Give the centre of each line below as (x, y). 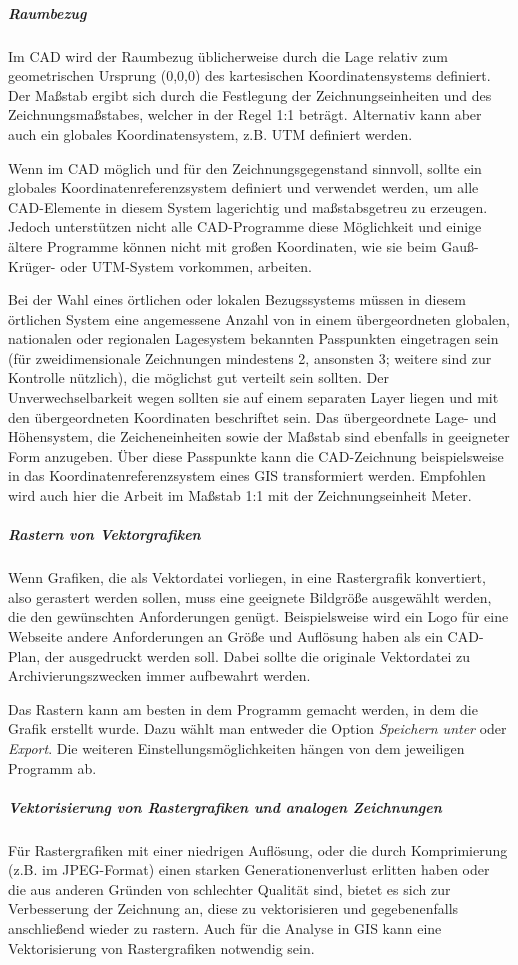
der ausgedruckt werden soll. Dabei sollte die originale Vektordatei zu (257, 655)
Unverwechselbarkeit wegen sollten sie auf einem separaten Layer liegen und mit (253, 397)
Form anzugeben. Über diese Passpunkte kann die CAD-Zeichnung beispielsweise (256, 455)
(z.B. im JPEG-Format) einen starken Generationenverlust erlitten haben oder (249, 869)
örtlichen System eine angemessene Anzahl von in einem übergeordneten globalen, (259, 318)
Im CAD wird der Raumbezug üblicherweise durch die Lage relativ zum (228, 55)
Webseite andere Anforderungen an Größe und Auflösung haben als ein (225, 635)
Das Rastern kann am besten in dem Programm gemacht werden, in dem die (243, 708)
